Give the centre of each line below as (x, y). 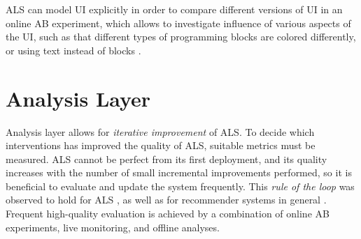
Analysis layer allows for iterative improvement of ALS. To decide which (160, 131)
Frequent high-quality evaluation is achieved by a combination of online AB (168, 214)
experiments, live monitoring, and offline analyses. (113, 227)
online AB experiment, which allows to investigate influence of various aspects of (178, 23)
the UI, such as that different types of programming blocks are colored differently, (181, 37)
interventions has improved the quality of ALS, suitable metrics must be (161, 145)
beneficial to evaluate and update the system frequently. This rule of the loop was (180, 186)
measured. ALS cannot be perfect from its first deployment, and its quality (167, 159)
